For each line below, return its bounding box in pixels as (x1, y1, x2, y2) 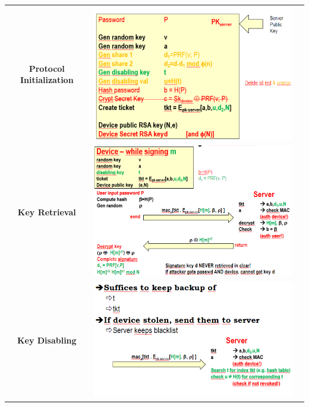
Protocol (29, 62, 65, 74)
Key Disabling (17, 334, 77, 346)
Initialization (20, 74, 74, 86)
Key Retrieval (17, 205, 76, 218)
